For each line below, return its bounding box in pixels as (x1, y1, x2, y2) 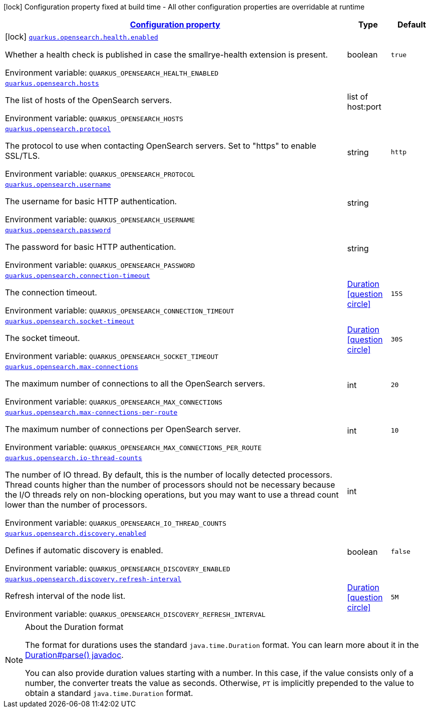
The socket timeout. (5, 333, 80, 343)
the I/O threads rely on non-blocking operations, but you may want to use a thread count (5, 490, 339, 500)
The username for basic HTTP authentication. (5, 196, 177, 206)
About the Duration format (25, 622, 124, 632)
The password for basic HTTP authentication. (5, 242, 176, 252)
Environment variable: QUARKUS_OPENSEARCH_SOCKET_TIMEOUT (5, 351, 219, 361)
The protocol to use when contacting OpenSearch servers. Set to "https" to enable (5, 141, 316, 151)
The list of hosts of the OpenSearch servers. (5, 95, 172, 105)
